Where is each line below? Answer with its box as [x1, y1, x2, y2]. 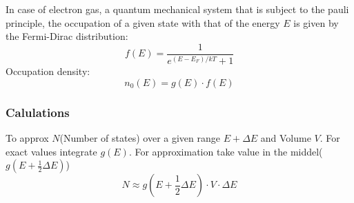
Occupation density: [6, 64, 90, 78]
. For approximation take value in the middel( [128, 144, 323, 158]
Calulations [6, 103, 70, 120]
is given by [293, 15, 339, 30]
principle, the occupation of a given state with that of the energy [6, 15, 280, 30]
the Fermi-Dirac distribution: [6, 29, 128, 43]
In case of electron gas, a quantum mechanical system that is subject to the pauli [6, 2, 349, 16]
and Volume [260, 131, 311, 145]
